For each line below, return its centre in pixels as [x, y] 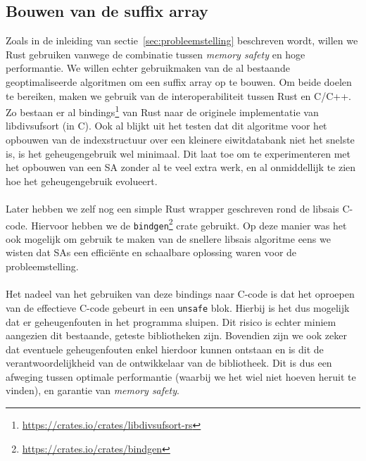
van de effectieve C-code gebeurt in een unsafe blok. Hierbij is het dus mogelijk [178, 307]
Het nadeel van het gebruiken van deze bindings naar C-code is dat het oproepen [180, 294]
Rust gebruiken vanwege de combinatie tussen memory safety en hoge [156, 54]
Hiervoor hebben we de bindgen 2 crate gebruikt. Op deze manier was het [189, 224]
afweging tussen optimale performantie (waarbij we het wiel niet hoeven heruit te [181, 376]
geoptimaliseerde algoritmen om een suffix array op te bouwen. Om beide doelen [179, 81]
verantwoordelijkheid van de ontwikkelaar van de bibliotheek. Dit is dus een [169, 363]
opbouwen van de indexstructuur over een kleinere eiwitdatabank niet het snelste [180, 140]
